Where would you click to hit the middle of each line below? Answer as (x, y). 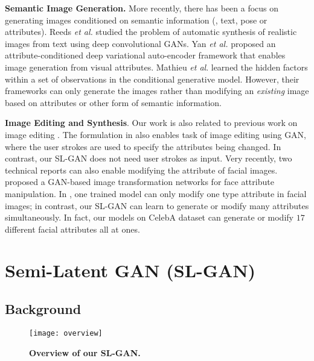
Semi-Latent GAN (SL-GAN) (130, 270)
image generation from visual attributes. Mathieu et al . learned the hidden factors (156, 67)
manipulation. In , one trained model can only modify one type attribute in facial (156, 193)
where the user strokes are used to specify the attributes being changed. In (143, 146)
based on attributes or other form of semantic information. (114, 102)
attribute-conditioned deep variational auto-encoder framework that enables (145, 55)
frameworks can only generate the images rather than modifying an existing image (157, 91)
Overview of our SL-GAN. (85, 352)
